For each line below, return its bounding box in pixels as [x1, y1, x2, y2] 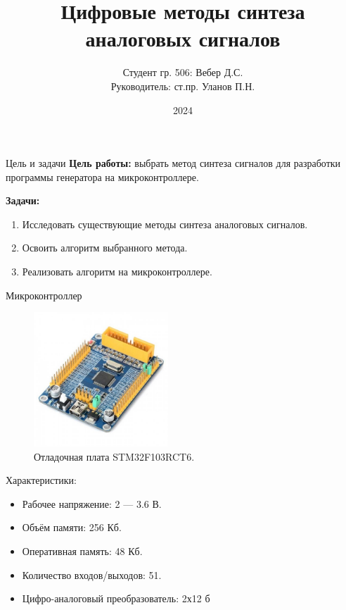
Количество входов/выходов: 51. [22, 567, 162, 582]
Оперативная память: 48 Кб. [22, 544, 143, 559]
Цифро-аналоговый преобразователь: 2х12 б [22, 591, 210, 606]
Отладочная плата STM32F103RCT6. [34, 449, 195, 463]
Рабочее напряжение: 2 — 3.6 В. [22, 496, 162, 511]
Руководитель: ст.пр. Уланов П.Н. [110, 78, 255, 93]
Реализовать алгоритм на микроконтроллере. [22, 264, 212, 279]
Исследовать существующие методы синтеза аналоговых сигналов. [22, 216, 308, 231]
